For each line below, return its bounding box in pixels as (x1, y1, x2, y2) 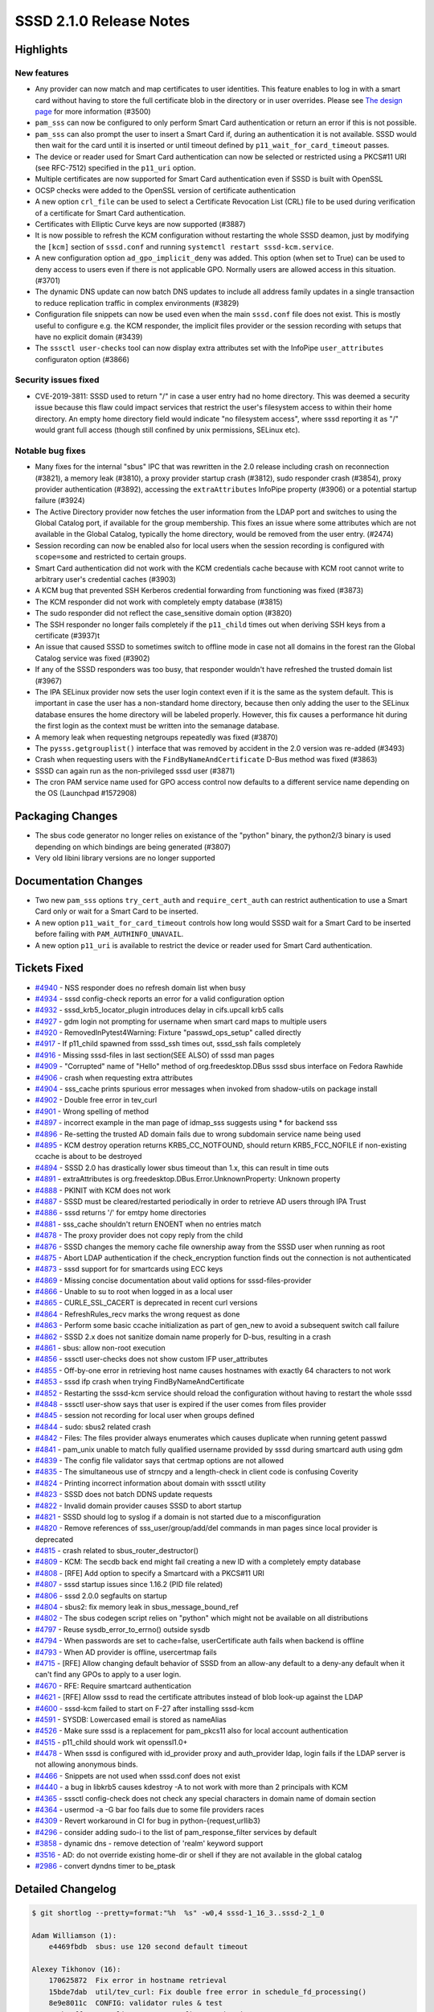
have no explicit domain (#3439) (35, 332, 143, 341)
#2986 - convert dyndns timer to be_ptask (35, 1862, 176, 1870)
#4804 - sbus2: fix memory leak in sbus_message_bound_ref (35, 1602, 239, 1612)
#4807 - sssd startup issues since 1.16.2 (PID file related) (35, 1580, 223, 1589)
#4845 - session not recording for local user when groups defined (35, 1411, 255, 1420)
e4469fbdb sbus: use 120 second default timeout (48, 1942, 248, 1952)
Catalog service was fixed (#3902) (35, 653, 150, 663)
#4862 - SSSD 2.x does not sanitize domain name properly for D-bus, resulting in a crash (35, 1332, 331, 1342)
